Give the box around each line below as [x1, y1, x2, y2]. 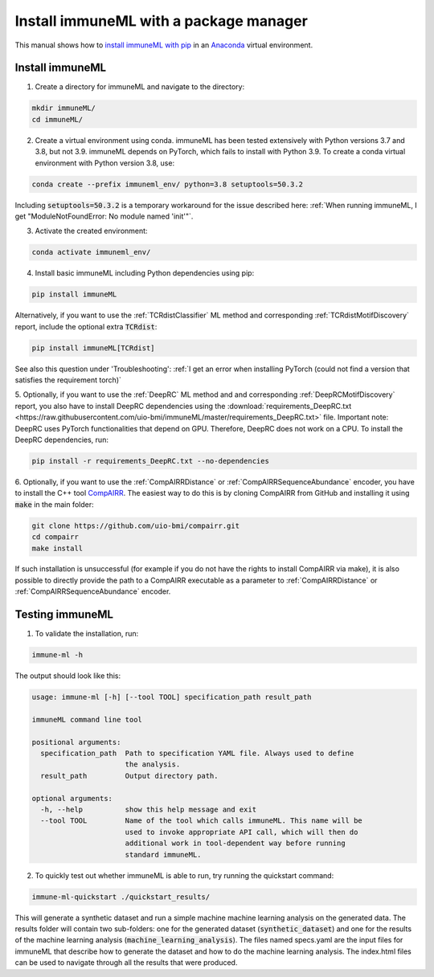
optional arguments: [31, 794, 113, 803]
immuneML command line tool [31, 715, 142, 724]
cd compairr [31, 533, 80, 542]
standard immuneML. [125, 850, 202, 859]
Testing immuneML [14, 607, 114, 622]
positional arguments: [31, 738, 121, 746]
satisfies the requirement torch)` [14, 375, 122, 385]
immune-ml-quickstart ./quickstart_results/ [31, 892, 211, 901]
